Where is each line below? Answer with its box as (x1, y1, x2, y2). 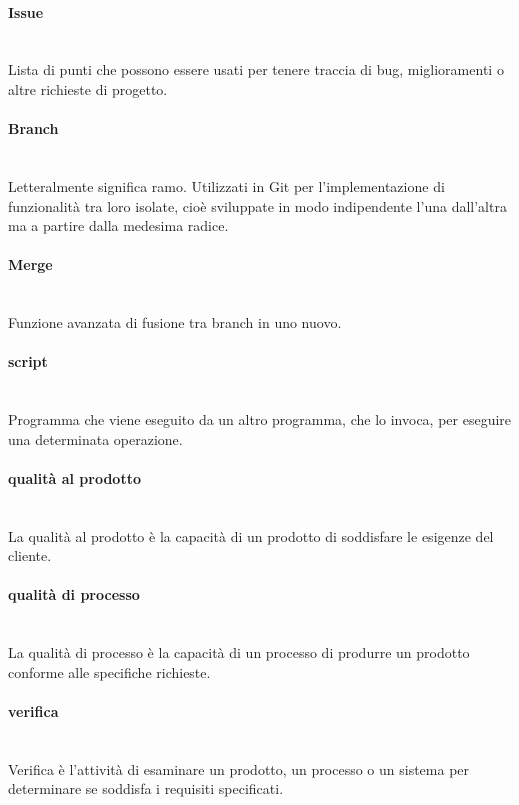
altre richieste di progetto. (8, 78, 168, 99)
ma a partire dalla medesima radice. (8, 215, 229, 236)
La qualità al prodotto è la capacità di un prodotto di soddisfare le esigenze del (8, 525, 494, 546)
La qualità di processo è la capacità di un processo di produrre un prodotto (8, 642, 470, 663)
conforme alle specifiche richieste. (8, 661, 211, 682)
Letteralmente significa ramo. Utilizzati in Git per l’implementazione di (8, 175, 445, 196)
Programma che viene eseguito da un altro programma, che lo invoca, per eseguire (8, 409, 512, 430)
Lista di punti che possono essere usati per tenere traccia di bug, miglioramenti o (8, 59, 504, 80)
